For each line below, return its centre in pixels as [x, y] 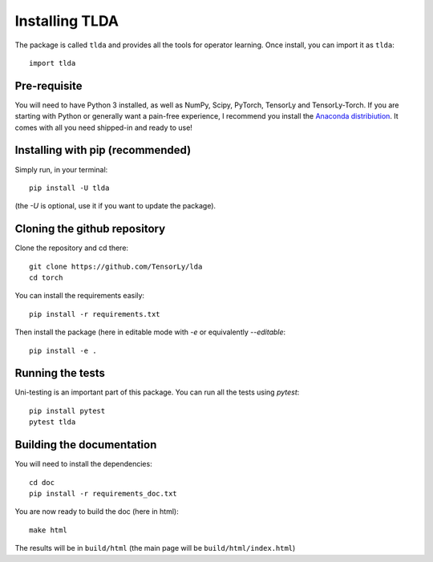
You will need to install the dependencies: [83, 464]
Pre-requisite [49, 85]
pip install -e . [63, 350]
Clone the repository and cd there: [71, 248]
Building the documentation [86, 445]
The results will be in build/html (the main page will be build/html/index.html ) [155, 548]
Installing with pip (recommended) [103, 150]
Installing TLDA [67, 21]
